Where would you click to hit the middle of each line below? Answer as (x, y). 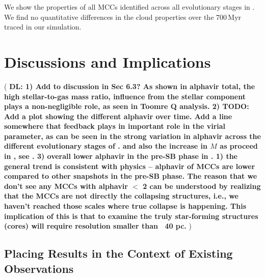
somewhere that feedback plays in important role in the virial (115, 126)
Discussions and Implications (108, 61)
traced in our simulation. (43, 27)
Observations (39, 268)
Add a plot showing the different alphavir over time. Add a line (118, 116)
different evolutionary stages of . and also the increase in (106, 146)
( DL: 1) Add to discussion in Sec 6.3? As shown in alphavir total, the (130, 86)
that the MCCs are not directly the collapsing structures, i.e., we (121, 196)
